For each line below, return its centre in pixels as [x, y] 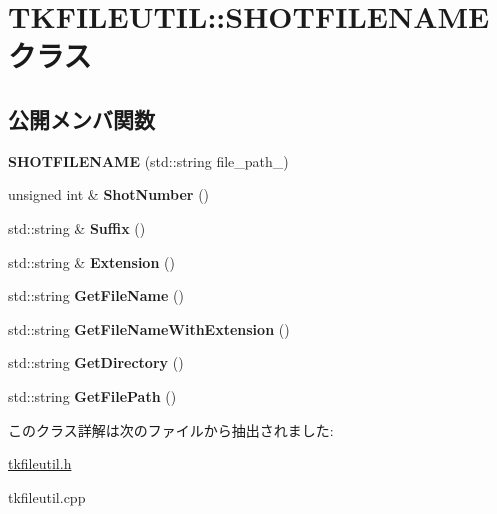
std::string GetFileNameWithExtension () [149, 328]
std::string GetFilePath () [92, 395]
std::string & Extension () [91, 261]
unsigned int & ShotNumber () [109, 194]
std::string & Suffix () [77, 227]
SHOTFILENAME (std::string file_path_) [148, 160]
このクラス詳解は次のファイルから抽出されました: [171, 429]
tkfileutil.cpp [47, 496]
